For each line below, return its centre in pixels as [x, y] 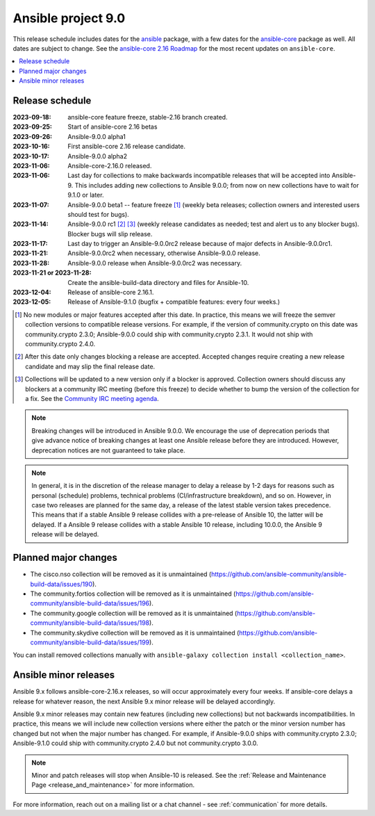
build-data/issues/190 [61, 584]
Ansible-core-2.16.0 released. [110, 165]
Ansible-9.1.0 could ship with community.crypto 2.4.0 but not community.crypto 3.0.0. [135, 743]
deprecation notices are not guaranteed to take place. [108, 450]
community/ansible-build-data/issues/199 [90, 642]
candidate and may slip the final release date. [90, 366]
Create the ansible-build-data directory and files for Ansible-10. [158, 282]
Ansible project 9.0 [69, 18]
